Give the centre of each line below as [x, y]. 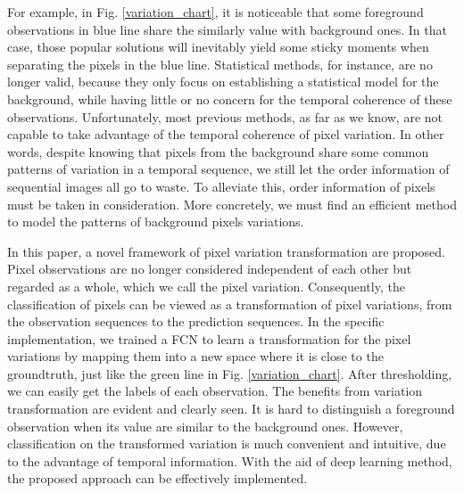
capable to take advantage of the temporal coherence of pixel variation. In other [226, 134]
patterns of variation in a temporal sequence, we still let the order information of [228, 169]
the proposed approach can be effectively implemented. [157, 478]
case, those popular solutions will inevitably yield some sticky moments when [218, 47]
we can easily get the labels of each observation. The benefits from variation [215, 391]
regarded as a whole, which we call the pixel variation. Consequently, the [206, 286]
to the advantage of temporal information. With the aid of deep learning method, [230, 460]
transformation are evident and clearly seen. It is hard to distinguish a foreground [231, 409]
